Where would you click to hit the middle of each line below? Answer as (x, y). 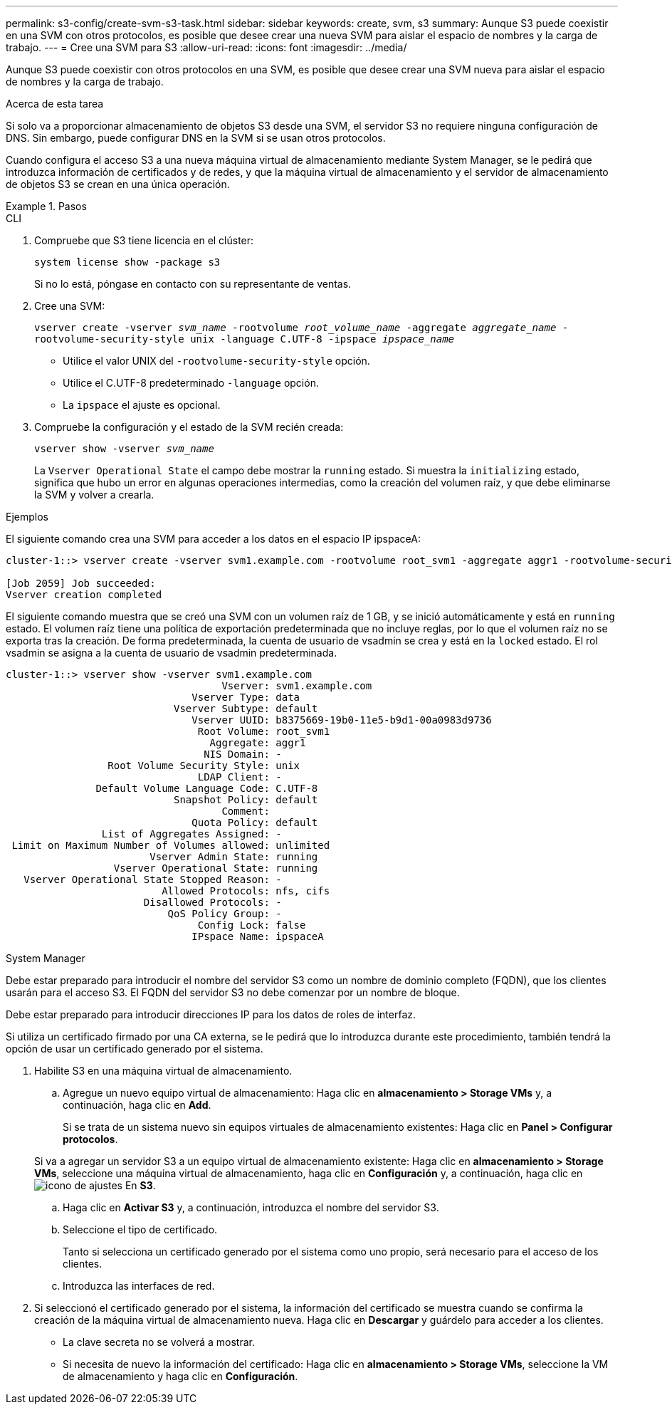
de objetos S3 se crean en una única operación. (118, 184)
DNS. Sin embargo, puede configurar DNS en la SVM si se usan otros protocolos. (196, 138)
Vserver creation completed (84, 595)
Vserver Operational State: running (216, 868)
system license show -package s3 (127, 262)
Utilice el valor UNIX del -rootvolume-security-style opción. (216, 361)
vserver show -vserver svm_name (124, 449)
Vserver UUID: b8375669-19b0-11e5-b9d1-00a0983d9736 (342, 720)
